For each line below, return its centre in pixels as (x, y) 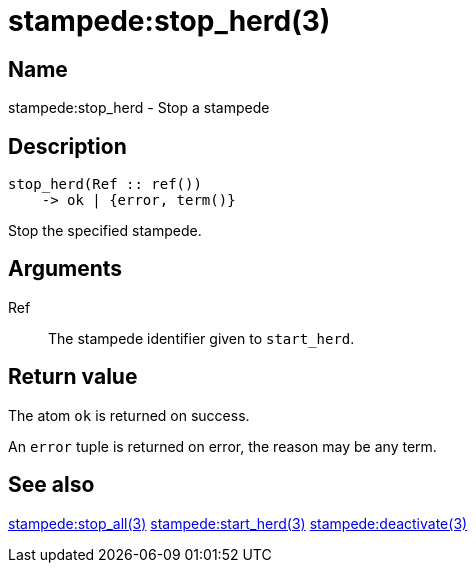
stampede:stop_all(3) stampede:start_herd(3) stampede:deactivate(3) (238, 523)
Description (67, 146)
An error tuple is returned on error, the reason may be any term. (222, 446)
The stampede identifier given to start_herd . (201, 338)
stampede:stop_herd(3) (169, 21)
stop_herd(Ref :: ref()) (105, 184)
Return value (73, 377)
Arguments (65, 269)
